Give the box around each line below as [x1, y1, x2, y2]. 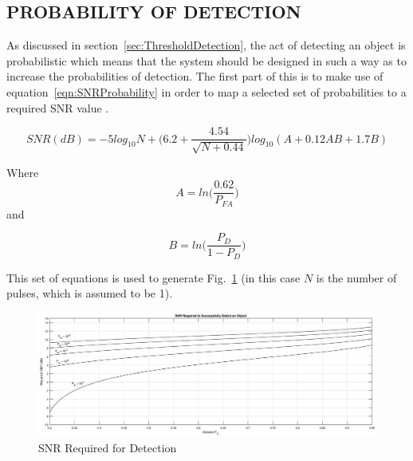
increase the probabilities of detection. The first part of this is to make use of [6, 68, 383, 85]
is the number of [316, 269, 397, 286]
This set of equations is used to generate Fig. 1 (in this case [6, 269, 301, 286]
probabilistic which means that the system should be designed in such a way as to [6, 52, 407, 69]
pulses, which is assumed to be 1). [6, 285, 173, 301]
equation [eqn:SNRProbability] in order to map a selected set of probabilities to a [6, 83, 407, 100]
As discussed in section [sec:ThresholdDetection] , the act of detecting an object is [6, 37, 406, 53]
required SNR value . [6, 99, 109, 116]
